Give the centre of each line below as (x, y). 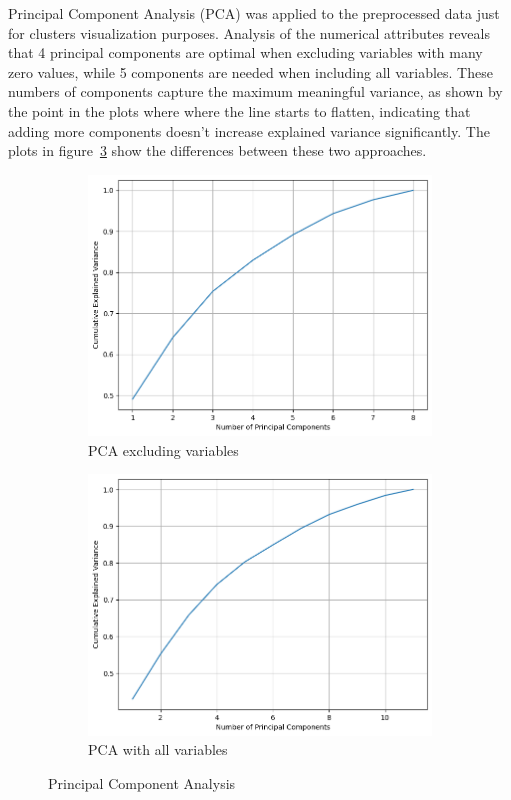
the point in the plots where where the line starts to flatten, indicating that (239, 110)
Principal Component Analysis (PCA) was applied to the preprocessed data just (254, 13)
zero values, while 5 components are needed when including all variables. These (250, 71)
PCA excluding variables (163, 449)
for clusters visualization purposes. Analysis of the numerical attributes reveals (249, 32)
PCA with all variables (158, 749)
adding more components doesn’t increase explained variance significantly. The (249, 130)
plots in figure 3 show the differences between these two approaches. (217, 150)
